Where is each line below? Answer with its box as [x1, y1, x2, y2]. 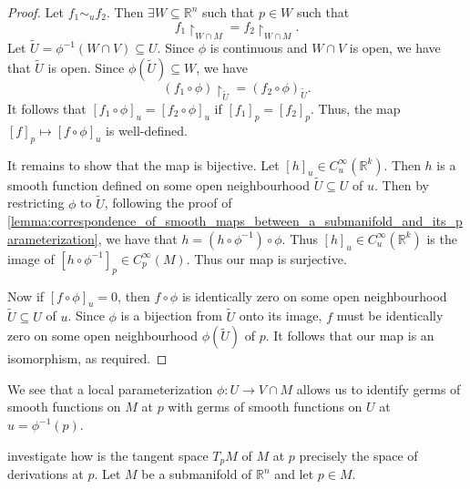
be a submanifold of [141, 464, 252, 484]
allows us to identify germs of [296, 379, 461, 398]
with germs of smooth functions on [168, 397, 363, 416]
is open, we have [349, 38, 441, 57]
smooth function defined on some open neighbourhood [7, 175, 310, 194]
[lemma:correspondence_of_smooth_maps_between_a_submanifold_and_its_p [7, 211, 463, 230]
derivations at [7, 464, 84, 484]
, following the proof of [104, 193, 232, 212]
